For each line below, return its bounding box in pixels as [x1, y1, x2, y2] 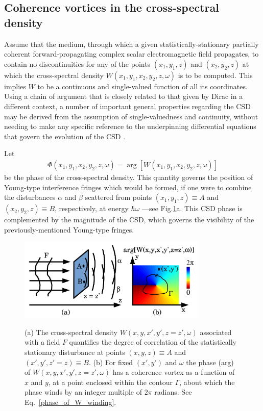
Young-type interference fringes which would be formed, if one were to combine [4, 182, 252, 192]
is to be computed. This [178, 69, 253, 80]
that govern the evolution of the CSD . [4, 131, 126, 141]
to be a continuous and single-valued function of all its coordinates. [37, 81, 248, 91]
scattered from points [85, 192, 152, 202]
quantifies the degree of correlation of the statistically [69, 337, 236, 347]
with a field [25, 337, 60, 347]
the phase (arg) [186, 356, 234, 367]
